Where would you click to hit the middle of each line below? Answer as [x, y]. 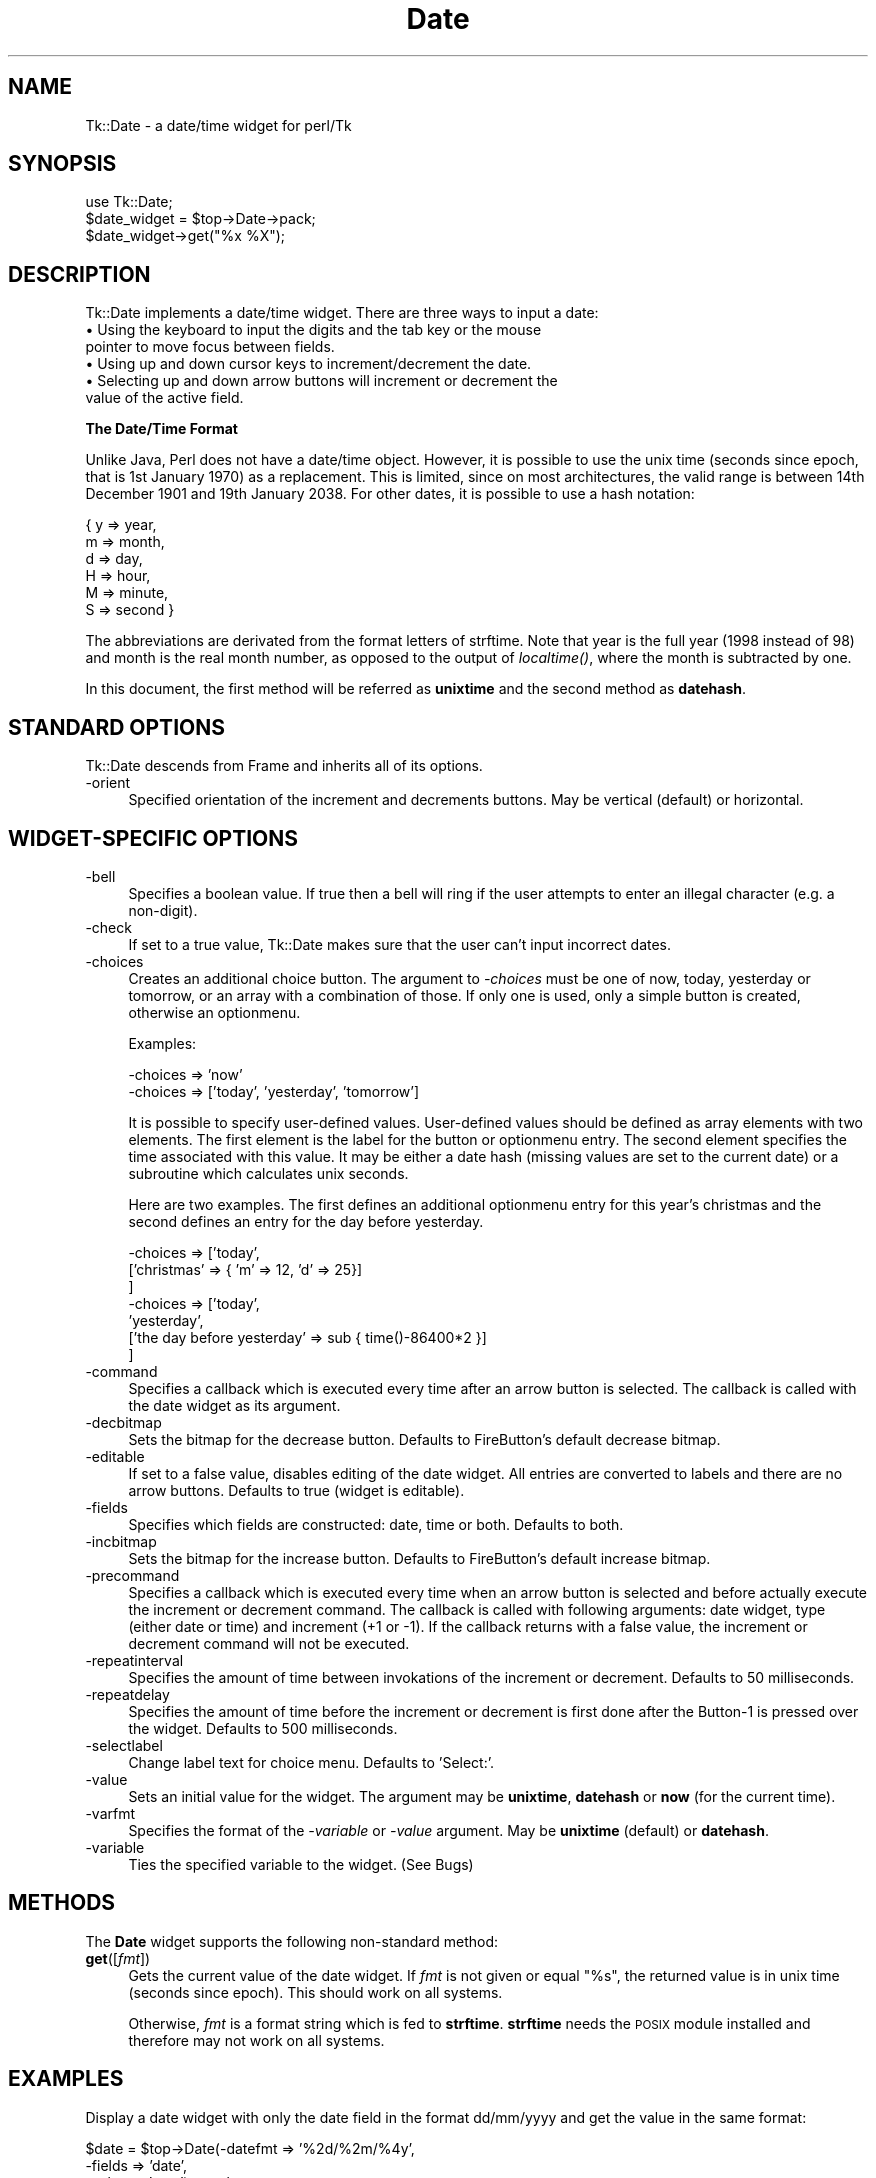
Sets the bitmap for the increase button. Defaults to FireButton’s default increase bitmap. [419, 1558]
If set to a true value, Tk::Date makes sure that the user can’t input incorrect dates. [400, 944]
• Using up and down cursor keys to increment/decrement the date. [308, 364]
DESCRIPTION [79, 274]
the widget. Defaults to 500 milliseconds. [263, 1728]
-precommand [132, 1575]
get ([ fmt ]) [118, 1958]
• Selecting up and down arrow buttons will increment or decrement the [321, 381]
